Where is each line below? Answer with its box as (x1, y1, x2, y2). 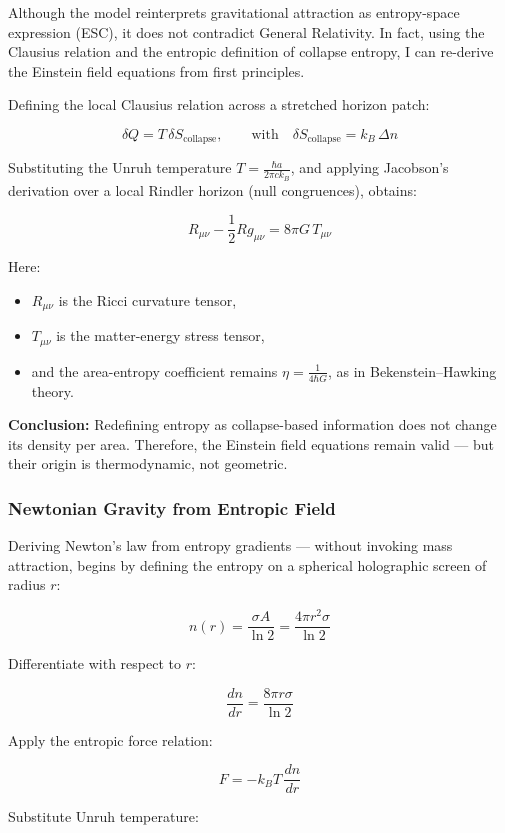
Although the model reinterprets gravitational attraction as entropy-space (8, 2, 460, 22)
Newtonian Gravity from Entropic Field (8, 495, 336, 520)
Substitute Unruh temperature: (8, 806, 199, 827)
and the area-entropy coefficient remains (31, 360, 278, 381)
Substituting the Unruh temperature (8, 157, 232, 178)
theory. (31, 380, 74, 401)
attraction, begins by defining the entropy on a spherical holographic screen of (8, 554, 487, 575)
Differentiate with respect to (8, 653, 181, 674)
